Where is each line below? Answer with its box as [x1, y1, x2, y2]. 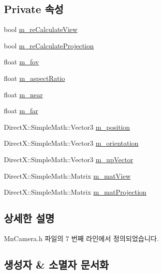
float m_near [4, 89, 43, 99]
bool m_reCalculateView [4, 24, 78, 34]
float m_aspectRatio [4, 73, 65, 83]
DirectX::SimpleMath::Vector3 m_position [4, 122, 130, 132]
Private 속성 [4, 1, 64, 16]
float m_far [4, 106, 38, 116]
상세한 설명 [4, 211, 55, 226]
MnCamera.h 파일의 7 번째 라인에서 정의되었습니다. [4, 233, 159, 243]
